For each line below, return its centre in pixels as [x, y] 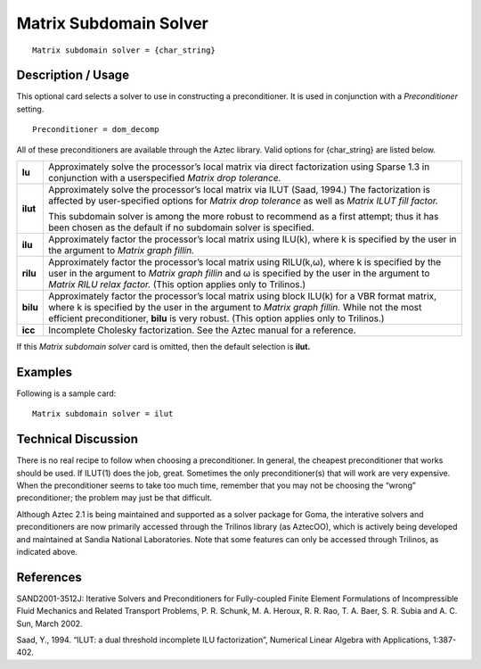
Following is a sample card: [66, 393]
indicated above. [47, 551]
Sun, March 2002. [50, 624]
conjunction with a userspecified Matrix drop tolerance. [164, 178]
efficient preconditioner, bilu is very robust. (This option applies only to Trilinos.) [216, 318]
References [49, 577]
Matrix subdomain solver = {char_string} [124, 50]
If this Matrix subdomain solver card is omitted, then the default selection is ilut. [163, 347]
